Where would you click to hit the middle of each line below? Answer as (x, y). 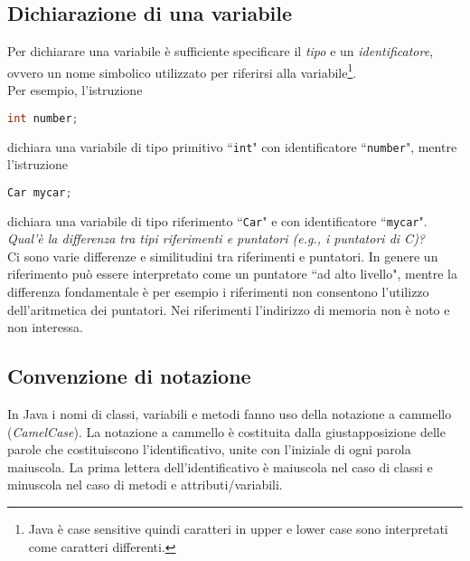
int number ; (43, 118)
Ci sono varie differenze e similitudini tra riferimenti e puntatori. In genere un (223, 256)
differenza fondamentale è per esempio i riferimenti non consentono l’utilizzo (218, 292)
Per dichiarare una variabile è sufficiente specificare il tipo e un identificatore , (221, 51)
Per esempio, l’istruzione (75, 90)
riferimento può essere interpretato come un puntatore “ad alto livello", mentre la (232, 274)
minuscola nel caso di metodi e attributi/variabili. (145, 485)
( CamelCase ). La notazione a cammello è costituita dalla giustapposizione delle (226, 431)
